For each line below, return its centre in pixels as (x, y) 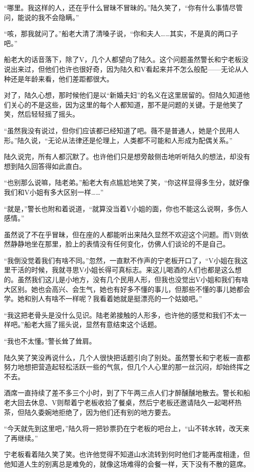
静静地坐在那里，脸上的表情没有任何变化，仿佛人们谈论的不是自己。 (120, 244)
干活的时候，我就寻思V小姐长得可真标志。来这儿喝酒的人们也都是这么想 (126, 270)
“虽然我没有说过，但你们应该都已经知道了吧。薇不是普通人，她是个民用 (118, 130)
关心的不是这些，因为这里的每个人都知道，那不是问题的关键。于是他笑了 (127, 104)
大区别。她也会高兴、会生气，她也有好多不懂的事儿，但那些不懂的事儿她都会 (127, 289)
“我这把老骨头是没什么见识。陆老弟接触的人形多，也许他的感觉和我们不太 (122, 315)
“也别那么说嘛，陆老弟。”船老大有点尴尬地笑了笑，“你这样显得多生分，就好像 (127, 182)
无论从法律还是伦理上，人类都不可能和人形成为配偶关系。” (140, 140)
